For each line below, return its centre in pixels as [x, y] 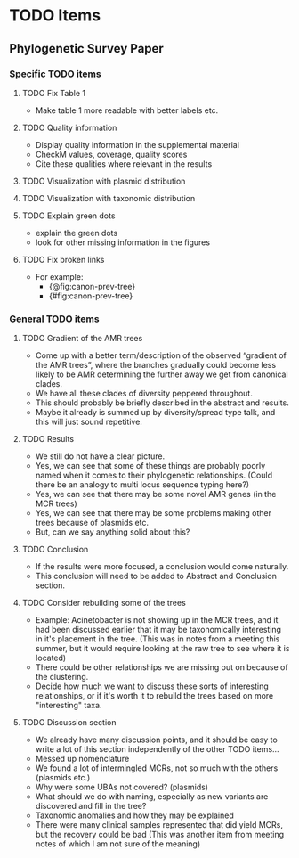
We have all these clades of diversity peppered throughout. [144, 394]
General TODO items [54, 319]
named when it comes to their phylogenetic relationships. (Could [154, 475]
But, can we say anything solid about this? [113, 532]
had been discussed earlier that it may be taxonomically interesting [158, 630]
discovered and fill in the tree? [91, 806]
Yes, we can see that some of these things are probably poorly [150, 466]
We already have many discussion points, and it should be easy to [156, 740]
